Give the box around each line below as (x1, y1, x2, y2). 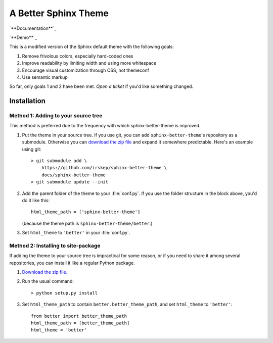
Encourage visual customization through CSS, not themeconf (22, 67, 149, 73)
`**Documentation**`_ (9, 25, 57, 31)
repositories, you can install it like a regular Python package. (9, 260, 135, 266)
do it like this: (22, 197, 50, 203)
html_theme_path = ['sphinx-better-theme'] (31, 209, 141, 215)
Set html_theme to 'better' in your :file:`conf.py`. (22, 230, 130, 236)
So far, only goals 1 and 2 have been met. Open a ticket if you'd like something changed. (9, 83, 194, 89)
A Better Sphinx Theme (9, 8, 109, 19)
